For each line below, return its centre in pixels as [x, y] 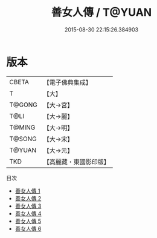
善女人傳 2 [28, 198]
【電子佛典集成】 [67, 82]
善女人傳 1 [27, 191]
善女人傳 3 [28, 206]
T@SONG [23, 139]
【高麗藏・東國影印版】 [76, 162]
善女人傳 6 [28, 228]
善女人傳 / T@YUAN [101, 12]
